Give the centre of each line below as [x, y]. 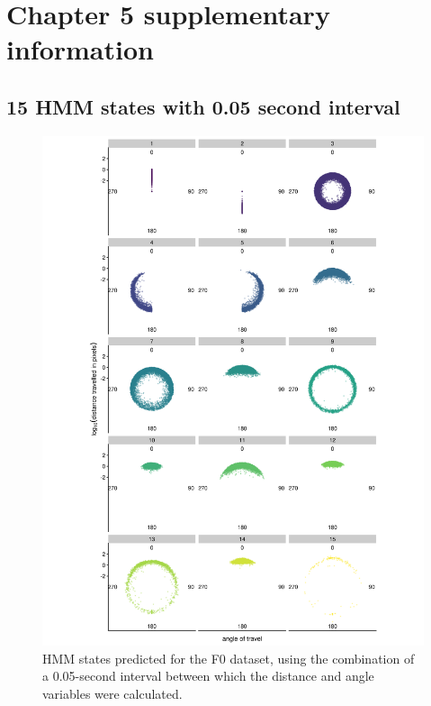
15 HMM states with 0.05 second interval [203, 106]
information [80, 49]
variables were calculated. [112, 693]
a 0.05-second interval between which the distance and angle [208, 676]
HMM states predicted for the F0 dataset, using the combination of [229, 658]
